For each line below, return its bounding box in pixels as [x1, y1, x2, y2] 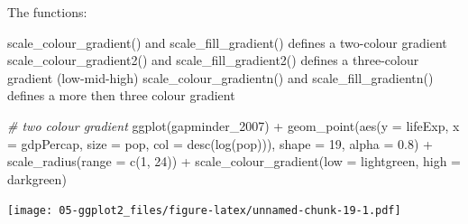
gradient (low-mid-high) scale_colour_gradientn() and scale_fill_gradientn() [7, 68, 434, 87]
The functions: [7, 3, 87, 21]
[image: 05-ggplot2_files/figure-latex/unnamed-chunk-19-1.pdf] [7, 204, 401, 218]
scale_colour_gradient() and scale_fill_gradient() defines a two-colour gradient [7, 33, 447, 51]
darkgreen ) [7, 169, 67, 188]
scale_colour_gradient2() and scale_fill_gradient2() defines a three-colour [7, 51, 419, 70]
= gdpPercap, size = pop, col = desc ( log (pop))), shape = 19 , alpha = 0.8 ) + [7, 134, 433, 153]
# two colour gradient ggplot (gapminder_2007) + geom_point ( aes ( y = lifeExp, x [7, 116, 460, 135]
